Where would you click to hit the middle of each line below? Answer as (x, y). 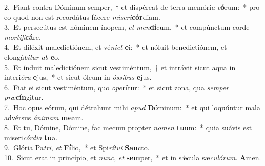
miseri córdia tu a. (31, 137)
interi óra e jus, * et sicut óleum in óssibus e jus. (78, 77)
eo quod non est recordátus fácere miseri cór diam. (82, 17)
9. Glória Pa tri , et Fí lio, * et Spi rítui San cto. (77, 147)
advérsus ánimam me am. (44, 117)
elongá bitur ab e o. (32, 57)
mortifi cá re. (23, 37)
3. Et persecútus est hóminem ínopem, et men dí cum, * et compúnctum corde (127, 27)
